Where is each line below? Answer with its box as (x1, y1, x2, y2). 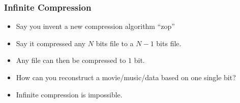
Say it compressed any (16, 38, 86, 48)
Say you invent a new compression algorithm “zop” (16, 21, 175, 31)
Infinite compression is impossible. (16, 89, 123, 99)
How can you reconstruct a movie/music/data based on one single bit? (16, 72, 236, 82)
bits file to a (96, 38, 134, 48)
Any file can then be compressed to (16, 55, 126, 65)
